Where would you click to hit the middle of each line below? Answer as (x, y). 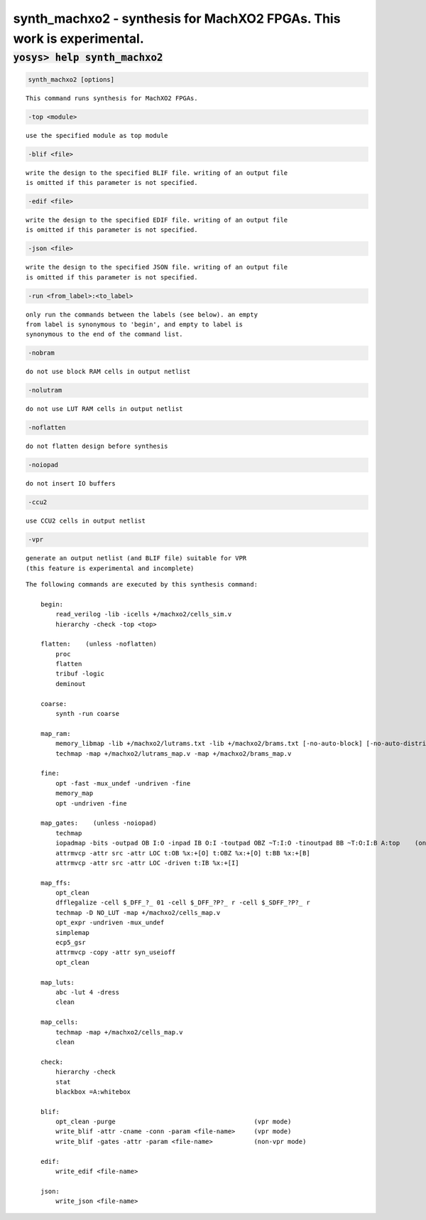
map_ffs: (55, 883)
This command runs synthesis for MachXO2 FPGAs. (112, 98)
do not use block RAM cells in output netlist (108, 372)
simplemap (73, 932)
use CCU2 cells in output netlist (86, 521)
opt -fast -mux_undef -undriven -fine (123, 783)
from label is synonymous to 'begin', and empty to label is (134, 324)
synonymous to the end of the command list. (105, 335)
